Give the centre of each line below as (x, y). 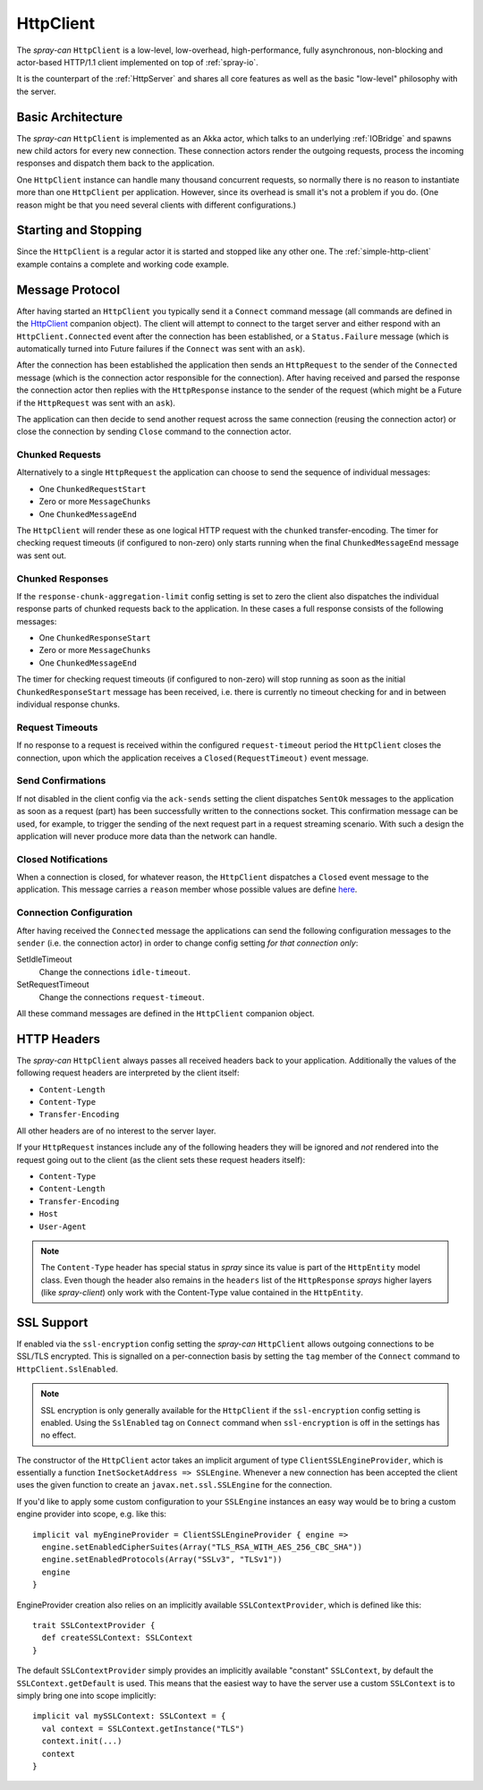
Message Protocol (68, 289)
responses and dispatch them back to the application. (115, 163)
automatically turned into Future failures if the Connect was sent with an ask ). (161, 348)
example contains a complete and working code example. (123, 264)
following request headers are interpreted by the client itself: (128, 1073)
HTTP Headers (58, 1039)
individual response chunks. (68, 704)
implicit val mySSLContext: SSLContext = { (129, 1716)
